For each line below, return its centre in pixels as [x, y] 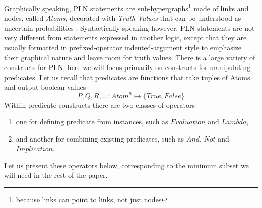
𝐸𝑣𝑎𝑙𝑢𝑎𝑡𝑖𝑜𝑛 [188, 123]
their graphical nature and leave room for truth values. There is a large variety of [130, 57]
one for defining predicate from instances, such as [92, 122]
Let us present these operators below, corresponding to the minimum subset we [126, 165]
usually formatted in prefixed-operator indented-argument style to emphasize [123, 48]
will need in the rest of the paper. [56, 175]
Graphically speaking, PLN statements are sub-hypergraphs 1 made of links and [126, 7]
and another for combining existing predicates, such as [100, 138]
